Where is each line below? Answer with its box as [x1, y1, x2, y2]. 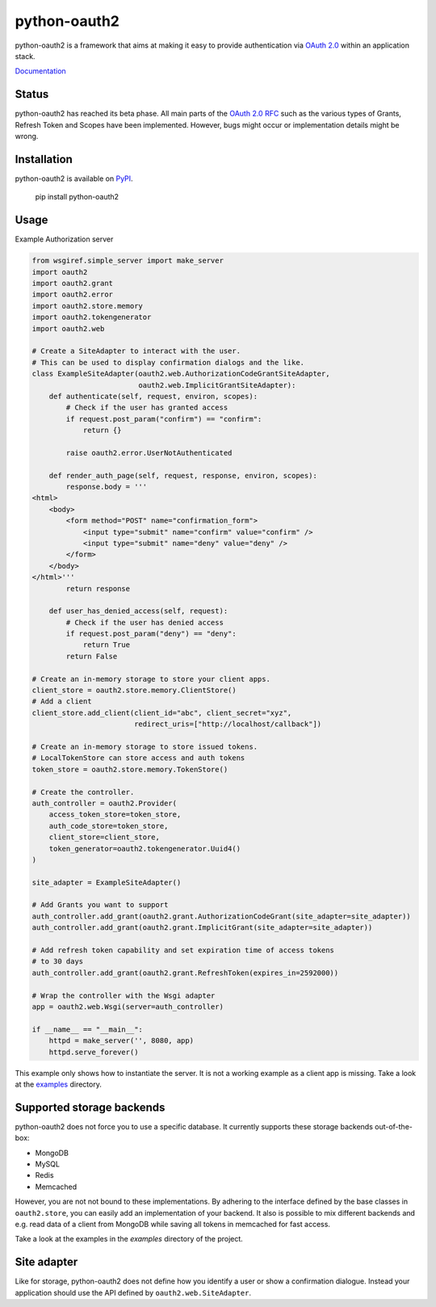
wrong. [15, 132, 39, 141]
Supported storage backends [15, 1100, 166, 1114]
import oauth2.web [31, 324, 105, 333]
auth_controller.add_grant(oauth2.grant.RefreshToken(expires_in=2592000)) [31, 968, 339, 977]
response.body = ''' [65, 482, 148, 492]
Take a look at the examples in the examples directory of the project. [15, 1234, 244, 1244]
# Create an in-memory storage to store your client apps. [31, 675, 270, 683]
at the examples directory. [15, 1079, 103, 1089]
